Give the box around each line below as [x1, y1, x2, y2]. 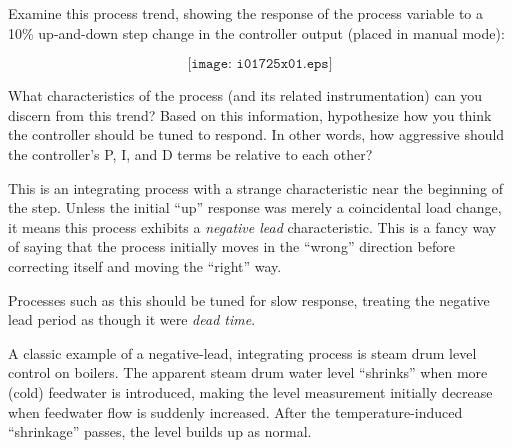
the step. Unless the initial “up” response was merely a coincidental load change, [8, 197, 502, 218]
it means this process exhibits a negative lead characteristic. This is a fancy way [8, 216, 497, 237]
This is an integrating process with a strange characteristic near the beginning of [8, 177, 503, 198]
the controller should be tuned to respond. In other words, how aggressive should [8, 124, 505, 145]
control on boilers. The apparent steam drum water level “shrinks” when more [8, 362, 488, 383]
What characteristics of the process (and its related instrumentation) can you [8, 85, 482, 106]
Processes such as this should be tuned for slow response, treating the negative [8, 289, 490, 310]
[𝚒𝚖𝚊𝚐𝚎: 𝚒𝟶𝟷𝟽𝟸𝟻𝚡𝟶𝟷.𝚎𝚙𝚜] [187, 57, 333, 72]
